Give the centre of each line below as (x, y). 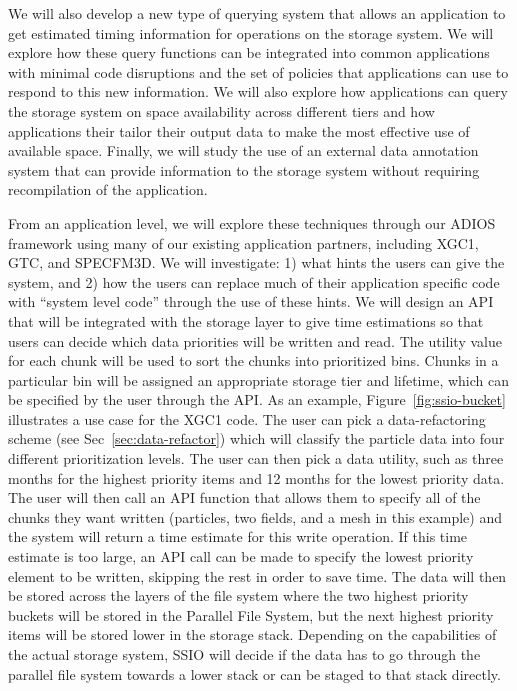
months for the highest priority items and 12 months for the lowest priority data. (256, 477)
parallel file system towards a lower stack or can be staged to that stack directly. (254, 673)
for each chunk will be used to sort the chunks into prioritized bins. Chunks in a (253, 360)
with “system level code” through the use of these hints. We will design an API (251, 301)
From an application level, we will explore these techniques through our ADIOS (252, 222)
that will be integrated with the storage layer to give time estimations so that (246, 320)
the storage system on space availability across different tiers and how (221, 110)
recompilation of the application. (108, 189)
